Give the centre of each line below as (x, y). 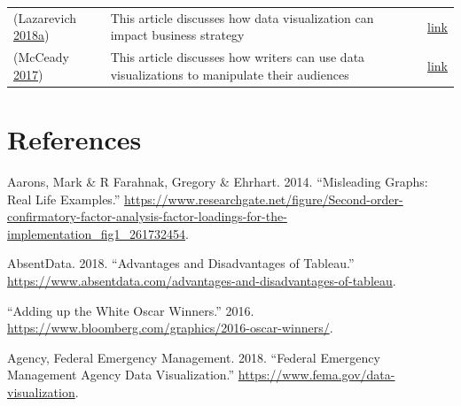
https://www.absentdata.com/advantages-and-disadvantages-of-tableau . (202, 280)
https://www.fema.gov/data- (316, 375)
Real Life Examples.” (64, 199)
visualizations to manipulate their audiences (230, 74)
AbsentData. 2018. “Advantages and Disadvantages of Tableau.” (181, 263)
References (74, 139)
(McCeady (41, 57)
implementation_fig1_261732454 (97, 233)
